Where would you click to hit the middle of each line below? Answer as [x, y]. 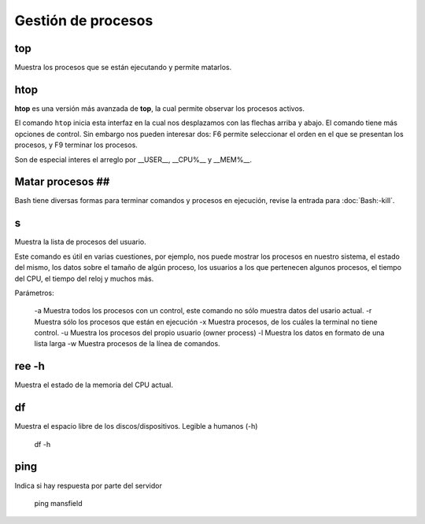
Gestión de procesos [84, 20]
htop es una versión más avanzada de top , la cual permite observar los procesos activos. [159, 108]
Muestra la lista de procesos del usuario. [80, 242]
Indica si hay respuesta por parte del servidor [89, 485]
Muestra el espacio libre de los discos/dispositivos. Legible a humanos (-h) [136, 426]
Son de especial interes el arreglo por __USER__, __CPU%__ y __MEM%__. [133, 159]
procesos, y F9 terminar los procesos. [76, 145]
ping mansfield [58, 503]
